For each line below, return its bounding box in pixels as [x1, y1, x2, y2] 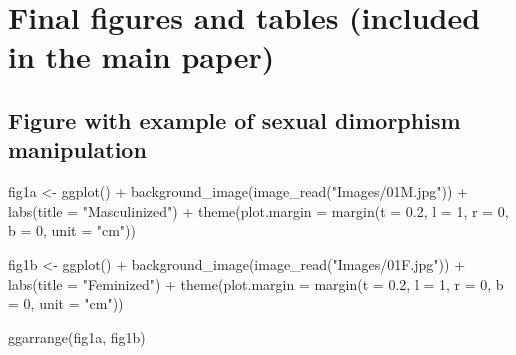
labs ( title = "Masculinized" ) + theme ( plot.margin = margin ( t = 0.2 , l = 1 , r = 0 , [8, 200, 509, 221]
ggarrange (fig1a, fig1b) [8, 326, 146, 347]
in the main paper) [8, 36, 275, 77]
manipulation [8, 134, 147, 165]
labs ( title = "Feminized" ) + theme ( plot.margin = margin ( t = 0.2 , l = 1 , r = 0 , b [8, 273, 504, 294]
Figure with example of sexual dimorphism [8, 104, 461, 135]
